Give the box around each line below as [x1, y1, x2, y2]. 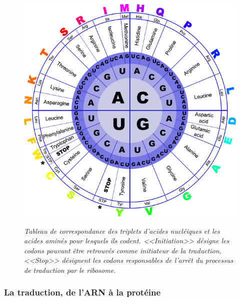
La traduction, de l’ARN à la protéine [4, 286, 161, 298]
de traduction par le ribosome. [24, 264, 116, 275]
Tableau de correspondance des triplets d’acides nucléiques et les [24, 225, 220, 236]
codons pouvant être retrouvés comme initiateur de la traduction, [24, 245, 221, 255]
